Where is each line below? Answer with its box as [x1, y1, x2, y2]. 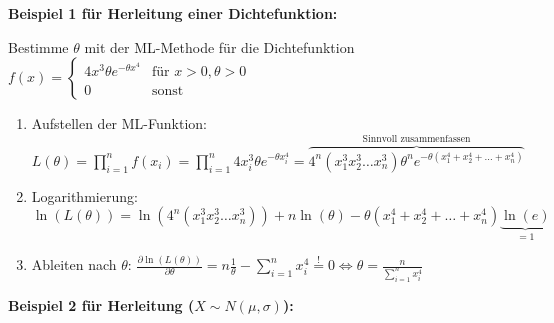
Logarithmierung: [31, 185, 138, 206]
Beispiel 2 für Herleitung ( [8, 294, 195, 315]
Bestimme [8, 36, 69, 57]
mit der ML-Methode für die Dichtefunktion [84, 36, 355, 57]
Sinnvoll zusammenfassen [362, 134, 471, 145]
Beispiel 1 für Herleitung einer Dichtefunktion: [8, 3, 338, 23]
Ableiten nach [31, 254, 117, 275]
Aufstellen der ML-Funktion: [31, 113, 207, 134]
